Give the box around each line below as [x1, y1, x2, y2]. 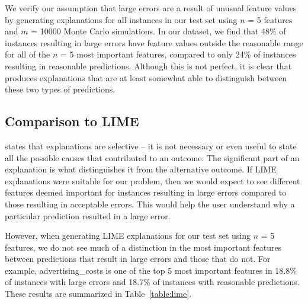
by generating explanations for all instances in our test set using [5, 13, 238, 25]
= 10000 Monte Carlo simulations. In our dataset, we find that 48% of [31, 25, 286, 37]
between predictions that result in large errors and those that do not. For [5, 252, 271, 265]
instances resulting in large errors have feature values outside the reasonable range [5, 36, 303, 49]
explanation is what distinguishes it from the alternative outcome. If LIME [5, 163, 277, 175]
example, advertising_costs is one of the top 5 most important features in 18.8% [5, 264, 297, 276]
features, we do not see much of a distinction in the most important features [5, 241, 282, 253]
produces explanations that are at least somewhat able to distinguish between [5, 71, 287, 84]
